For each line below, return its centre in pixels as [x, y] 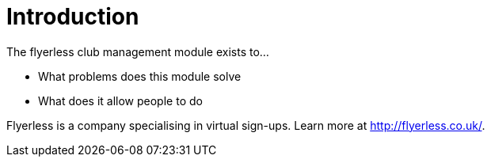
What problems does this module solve [140, 76]
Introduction [73, 17]
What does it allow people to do [120, 100]
